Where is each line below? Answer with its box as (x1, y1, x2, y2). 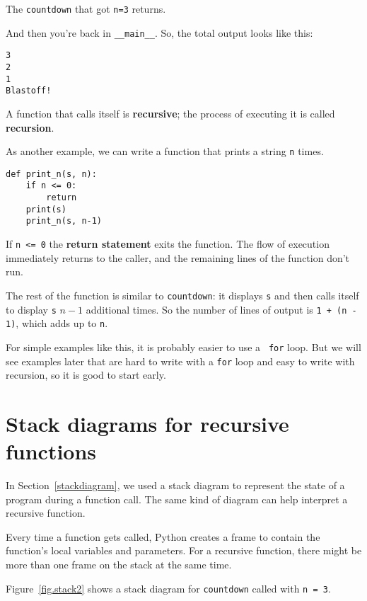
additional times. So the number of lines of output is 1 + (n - (86, 302, 357, 316)
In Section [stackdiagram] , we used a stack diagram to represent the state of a (6, 478, 345, 493)
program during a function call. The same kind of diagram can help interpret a (6, 491, 348, 506)
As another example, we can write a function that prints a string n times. (6, 144, 324, 159)
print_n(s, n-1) (25, 216, 103, 227)
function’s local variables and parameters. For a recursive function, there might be (6, 543, 362, 558)
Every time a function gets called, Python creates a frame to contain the (6, 529, 320, 544)
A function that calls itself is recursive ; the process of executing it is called (6, 105, 335, 120)
